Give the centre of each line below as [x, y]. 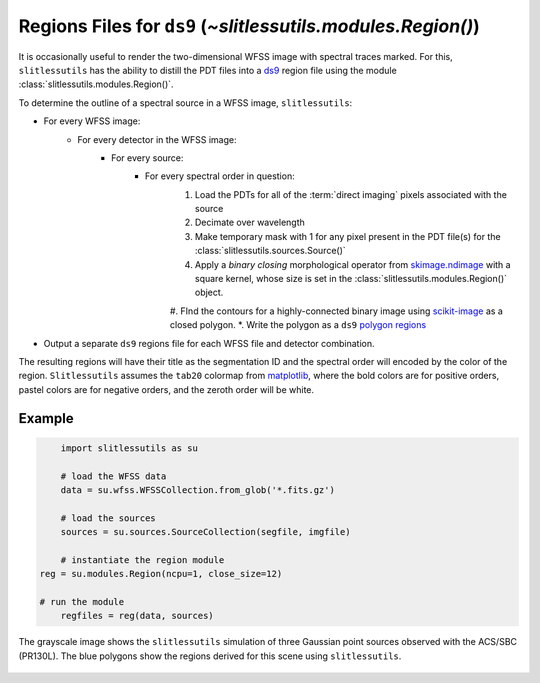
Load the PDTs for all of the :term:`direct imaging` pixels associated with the [351, 194]
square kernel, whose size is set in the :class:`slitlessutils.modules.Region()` [351, 279]
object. [209, 292]
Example [46, 418]
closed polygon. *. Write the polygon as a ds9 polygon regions [298, 325]
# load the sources [108, 518]
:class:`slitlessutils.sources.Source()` [271, 251]
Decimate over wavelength [250, 222]
